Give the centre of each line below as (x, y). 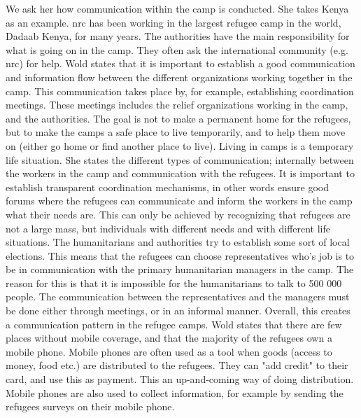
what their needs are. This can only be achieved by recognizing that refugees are (178, 214)
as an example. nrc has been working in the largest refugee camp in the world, (174, 22)
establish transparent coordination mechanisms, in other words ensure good (168, 187)
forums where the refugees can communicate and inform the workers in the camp (179, 201)
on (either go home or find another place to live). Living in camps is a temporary (180, 145)
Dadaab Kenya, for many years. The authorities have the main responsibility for (178, 36)
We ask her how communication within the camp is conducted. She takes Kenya (177, 8)
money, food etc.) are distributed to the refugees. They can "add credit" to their (177, 365)
